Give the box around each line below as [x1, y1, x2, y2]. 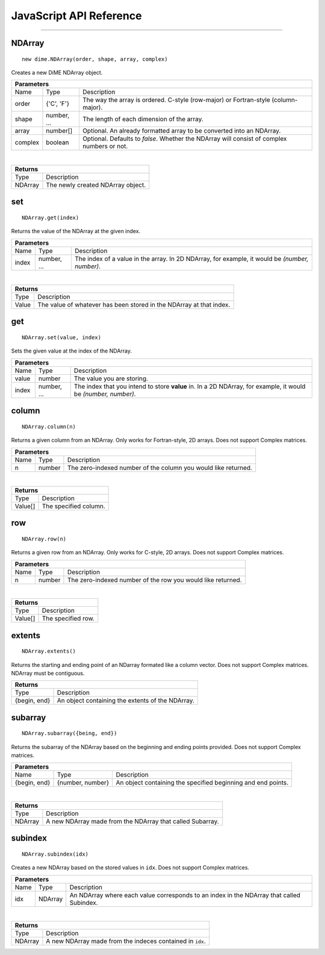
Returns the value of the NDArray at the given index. [11, 228, 141, 235]
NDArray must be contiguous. [11, 669, 85, 677]
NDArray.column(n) [22, 423, 76, 430]
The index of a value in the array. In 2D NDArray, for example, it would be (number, [74, 254, 309, 263]
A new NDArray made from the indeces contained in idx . [46, 937, 206, 945]
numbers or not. [82, 142, 128, 151]
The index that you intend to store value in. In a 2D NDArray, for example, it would [73, 382, 306, 390]
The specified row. [42, 615, 94, 623]
